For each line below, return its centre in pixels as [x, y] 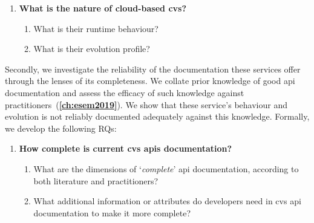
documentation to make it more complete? [112, 212]
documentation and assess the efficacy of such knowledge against [125, 92]
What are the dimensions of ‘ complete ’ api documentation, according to [166, 168]
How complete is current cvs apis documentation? [126, 148]
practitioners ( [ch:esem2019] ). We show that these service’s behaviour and [146, 104]
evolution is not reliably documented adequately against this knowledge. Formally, [157, 116]
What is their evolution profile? [92, 49]
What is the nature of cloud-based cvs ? [103, 8]
